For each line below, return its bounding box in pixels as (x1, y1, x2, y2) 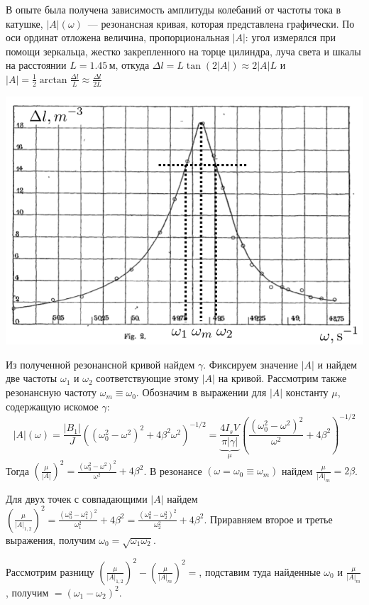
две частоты (6, 371, 57, 386)
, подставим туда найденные (199, 564, 321, 579)
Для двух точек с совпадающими (6, 491, 148, 506)
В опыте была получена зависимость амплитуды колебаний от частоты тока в (6, 2, 341, 16)
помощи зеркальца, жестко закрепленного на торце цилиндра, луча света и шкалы (6, 43, 361, 58)
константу (285, 385, 329, 400)
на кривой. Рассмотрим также (218, 371, 347, 386)
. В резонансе (143, 463, 202, 478)
